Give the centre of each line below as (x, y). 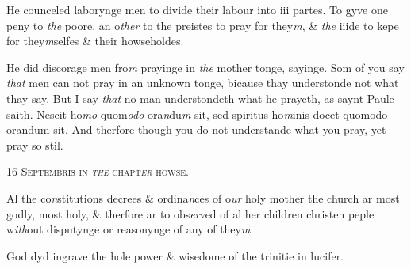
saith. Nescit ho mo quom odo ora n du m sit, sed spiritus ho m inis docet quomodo (197, 114)
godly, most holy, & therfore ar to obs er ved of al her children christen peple (190, 213)
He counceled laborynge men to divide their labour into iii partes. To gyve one (197, 9)
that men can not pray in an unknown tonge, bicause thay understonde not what (203, 83)
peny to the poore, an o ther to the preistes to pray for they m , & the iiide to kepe (203, 25)
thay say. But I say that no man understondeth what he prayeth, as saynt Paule (200, 98)
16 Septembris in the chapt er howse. (98, 171)
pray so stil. (35, 144)
